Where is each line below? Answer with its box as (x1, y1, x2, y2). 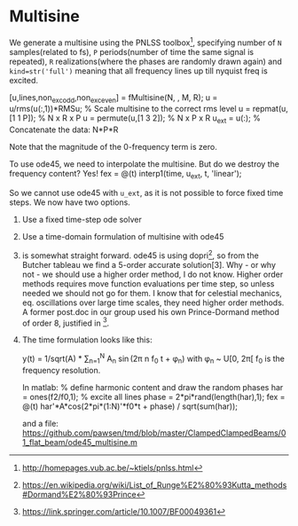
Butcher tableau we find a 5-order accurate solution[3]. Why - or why (21, 259, 277, 270)
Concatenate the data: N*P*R (9, 124, 119, 135)
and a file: (21, 418, 59, 428)
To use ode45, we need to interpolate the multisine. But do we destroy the (9, 159, 279, 169)
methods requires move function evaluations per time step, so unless (21, 278, 275, 289)
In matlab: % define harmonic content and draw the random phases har (21, 381, 284, 392)
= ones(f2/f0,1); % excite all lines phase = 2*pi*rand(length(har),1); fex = (21, 391, 286, 402)
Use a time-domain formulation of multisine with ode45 (21, 231, 224, 241)
